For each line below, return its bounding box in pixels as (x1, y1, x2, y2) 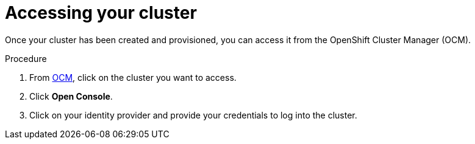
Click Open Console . (29, 91, 113, 101)
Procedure (5, 53, 47, 64)
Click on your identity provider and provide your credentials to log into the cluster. (29, 109, 357, 120)
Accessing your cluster (5, 2, 197, 23)
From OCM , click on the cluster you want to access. (29, 72, 237, 83)
